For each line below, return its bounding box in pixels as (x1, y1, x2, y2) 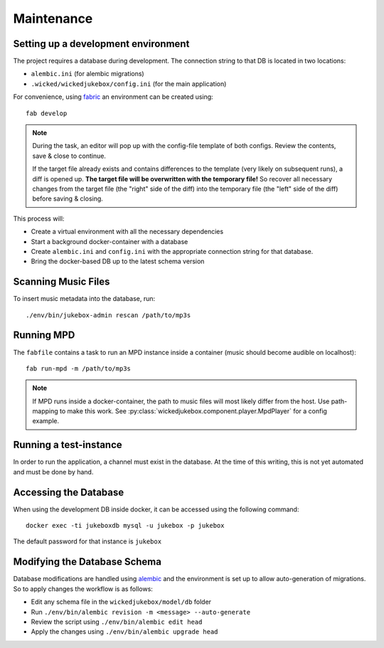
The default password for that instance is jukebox (13, 537, 162, 546)
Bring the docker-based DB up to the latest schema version (31, 257, 205, 266)
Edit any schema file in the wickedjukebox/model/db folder (31, 597, 212, 606)
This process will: (13, 214, 65, 223)
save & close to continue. (32, 152, 107, 160)
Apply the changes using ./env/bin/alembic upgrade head (31, 627, 218, 636)
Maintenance (13, 11, 93, 26)
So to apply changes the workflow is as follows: (13, 584, 153, 593)
